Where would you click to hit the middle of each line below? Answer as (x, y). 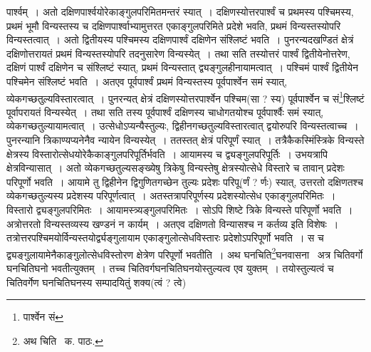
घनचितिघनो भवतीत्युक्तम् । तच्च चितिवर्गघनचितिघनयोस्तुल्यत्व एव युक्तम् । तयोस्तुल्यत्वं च (170, 268)
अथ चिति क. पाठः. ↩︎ (63, 340)
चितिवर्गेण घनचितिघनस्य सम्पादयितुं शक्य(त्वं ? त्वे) (96, 282)
